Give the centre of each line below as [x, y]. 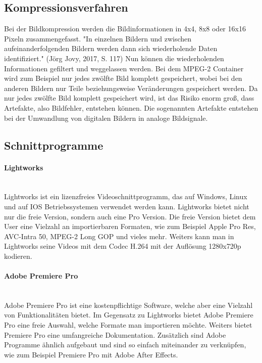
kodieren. [18, 256]
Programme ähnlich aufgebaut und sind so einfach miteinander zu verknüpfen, [125, 345]
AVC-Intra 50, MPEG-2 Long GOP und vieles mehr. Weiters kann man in [119, 236]
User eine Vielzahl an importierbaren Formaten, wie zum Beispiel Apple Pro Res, [130, 226]
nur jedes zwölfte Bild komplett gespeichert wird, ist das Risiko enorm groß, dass [129, 98]
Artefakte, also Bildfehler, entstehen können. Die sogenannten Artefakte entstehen [131, 107]
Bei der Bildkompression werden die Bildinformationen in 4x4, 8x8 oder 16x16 [125, 29]
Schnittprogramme [54, 145]
